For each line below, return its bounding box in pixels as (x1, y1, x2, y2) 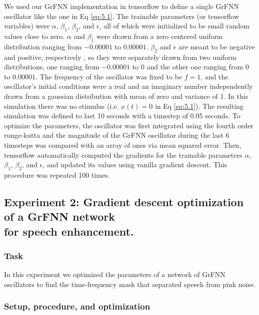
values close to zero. (4, 30, 65, 41)
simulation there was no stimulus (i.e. (4, 100, 119, 111)
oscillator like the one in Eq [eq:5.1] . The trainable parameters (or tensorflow (4, 10, 239, 21)
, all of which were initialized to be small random (99, 20, 250, 31)
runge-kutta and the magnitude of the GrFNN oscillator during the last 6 (4, 130, 229, 140)
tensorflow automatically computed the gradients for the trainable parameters (4, 149, 242, 160)
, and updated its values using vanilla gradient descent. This (42, 159, 227, 170)
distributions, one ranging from (4, 61, 99, 72)
